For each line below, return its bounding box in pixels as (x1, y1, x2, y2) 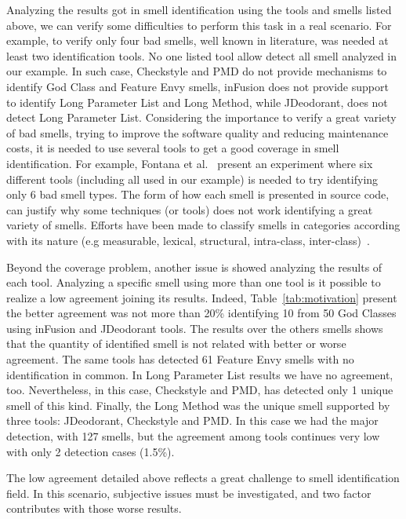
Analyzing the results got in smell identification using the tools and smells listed (6, 2, 392, 17)
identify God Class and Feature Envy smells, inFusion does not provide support (6, 78, 389, 94)
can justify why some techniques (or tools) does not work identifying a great (6, 201, 373, 217)
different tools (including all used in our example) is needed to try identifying (6, 170, 379, 187)
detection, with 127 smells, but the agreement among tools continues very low (6, 428, 380, 444)
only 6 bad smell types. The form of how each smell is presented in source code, (6, 186, 390, 203)
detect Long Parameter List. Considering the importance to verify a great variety (6, 109, 397, 126)
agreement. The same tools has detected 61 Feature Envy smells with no (6, 351, 354, 367)
